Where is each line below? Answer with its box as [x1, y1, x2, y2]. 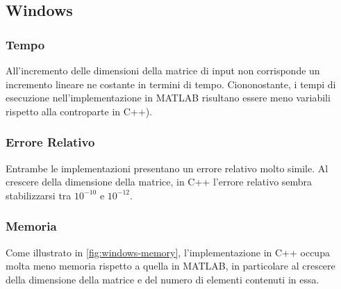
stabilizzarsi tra [6, 188, 72, 202]
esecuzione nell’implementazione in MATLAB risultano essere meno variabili [6, 90, 331, 105]
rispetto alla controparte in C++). [6, 104, 152, 118]
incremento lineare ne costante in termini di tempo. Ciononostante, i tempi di [6, 76, 336, 91]
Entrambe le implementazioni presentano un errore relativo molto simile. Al [6, 160, 328, 175]
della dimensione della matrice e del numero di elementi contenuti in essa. [6, 272, 319, 286]
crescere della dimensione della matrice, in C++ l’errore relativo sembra [6, 174, 313, 189]
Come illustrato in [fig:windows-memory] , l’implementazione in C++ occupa [6, 245, 330, 259]
